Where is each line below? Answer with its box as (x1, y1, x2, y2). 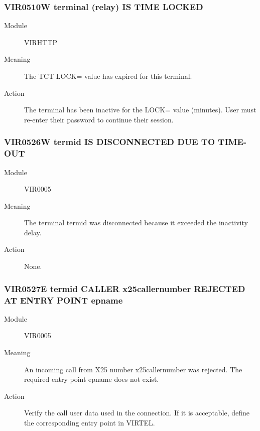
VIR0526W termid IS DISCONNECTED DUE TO (4, 135, 215, 148)
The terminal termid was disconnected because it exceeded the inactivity (24, 217, 248, 228)
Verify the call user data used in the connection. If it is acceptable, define (24, 407, 250, 418)
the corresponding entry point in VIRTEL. (24, 417, 155, 427)
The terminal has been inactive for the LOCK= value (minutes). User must (24, 104, 256, 115)
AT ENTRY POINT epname (4, 294, 123, 306)
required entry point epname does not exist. (24, 374, 159, 384)
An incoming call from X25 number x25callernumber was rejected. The (24, 364, 242, 374)
